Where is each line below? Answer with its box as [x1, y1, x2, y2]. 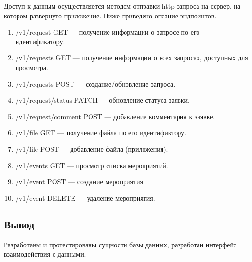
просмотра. [15, 62, 48, 72]
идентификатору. [15, 36, 65, 46]
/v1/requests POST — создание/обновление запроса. [15, 78, 176, 88]
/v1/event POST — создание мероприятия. [15, 176, 145, 187]
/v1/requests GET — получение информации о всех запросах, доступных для [15, 52, 248, 63]
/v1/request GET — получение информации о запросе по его [15, 27, 200, 37]
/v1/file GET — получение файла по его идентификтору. [15, 127, 186, 138]
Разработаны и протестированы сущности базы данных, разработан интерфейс [4, 239, 237, 249]
